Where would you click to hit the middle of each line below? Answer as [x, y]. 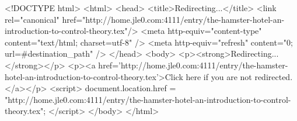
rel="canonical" [32, 19]
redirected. [274, 76]
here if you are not [219, 76]
